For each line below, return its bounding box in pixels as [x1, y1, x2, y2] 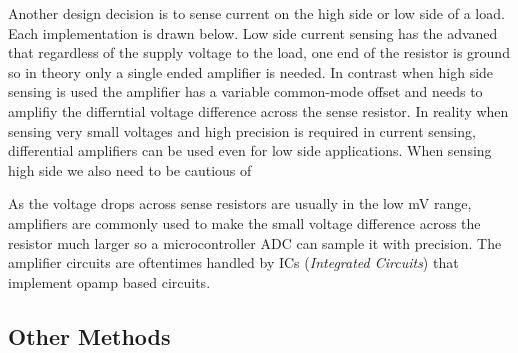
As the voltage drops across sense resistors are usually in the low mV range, [8, 193, 472, 214]
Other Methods [8, 320, 171, 351]
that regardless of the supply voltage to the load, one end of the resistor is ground [8, 42, 510, 63]
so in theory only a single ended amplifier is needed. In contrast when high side [8, 61, 494, 82]
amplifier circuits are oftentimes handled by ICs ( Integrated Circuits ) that [8, 252, 459, 273]
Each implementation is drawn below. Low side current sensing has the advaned [8, 22, 498, 43]
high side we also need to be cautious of [8, 159, 252, 180]
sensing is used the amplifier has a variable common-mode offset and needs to [8, 81, 483, 102]
